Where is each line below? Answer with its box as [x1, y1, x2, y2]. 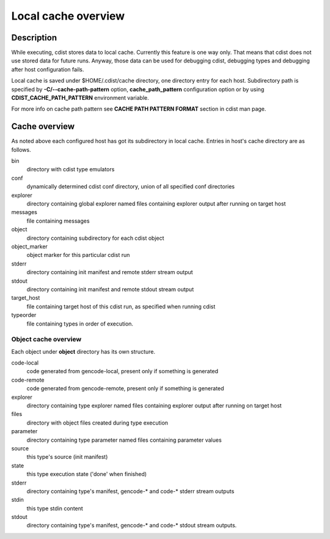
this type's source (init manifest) [26, 453, 108, 461]
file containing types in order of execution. [26, 320, 134, 327]
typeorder [11, 311, 37, 319]
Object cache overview [11, 335, 82, 344]
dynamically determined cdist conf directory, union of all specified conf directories [26, 183, 235, 190]
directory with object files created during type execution [26, 419, 168, 426]
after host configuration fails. [11, 65, 84, 73]
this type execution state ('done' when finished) [26, 470, 147, 478]
